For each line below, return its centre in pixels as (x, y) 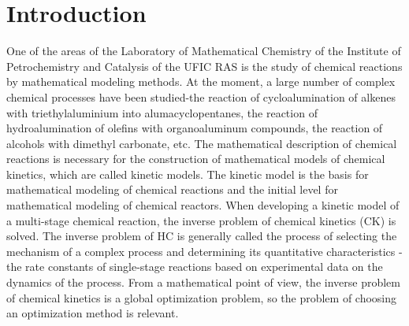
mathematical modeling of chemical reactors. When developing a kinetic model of (203, 205)
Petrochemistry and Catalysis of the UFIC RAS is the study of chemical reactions (204, 66)
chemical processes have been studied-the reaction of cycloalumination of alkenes (201, 96)
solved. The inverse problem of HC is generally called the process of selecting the (202, 236)
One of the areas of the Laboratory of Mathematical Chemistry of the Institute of (204, 51)
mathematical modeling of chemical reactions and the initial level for (172, 189)
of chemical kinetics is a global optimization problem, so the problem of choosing (202, 297)
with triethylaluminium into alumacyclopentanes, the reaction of (162, 112)
